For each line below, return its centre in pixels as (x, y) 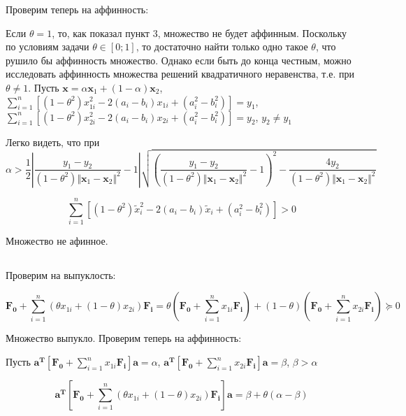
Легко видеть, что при (53, 142)
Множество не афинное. (57, 240)
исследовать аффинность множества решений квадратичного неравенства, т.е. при (180, 74)
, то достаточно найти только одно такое (222, 46)
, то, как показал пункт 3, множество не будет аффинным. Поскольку (200, 33)
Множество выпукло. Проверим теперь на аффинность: (124, 338)
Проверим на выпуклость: (61, 274)
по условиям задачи (48, 46)
